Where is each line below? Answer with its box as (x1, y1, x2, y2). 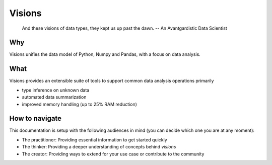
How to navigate (9, 114, 62, 123)
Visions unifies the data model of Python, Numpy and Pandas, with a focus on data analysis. (9, 51, 201, 57)
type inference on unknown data (22, 87, 90, 93)
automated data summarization (22, 94, 87, 100)
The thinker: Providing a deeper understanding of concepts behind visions (22, 144, 176, 150)
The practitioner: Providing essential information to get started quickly (22, 136, 167, 143)
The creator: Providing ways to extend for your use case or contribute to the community (22, 151, 205, 157)
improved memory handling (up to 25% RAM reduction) (22, 101, 137, 107)
